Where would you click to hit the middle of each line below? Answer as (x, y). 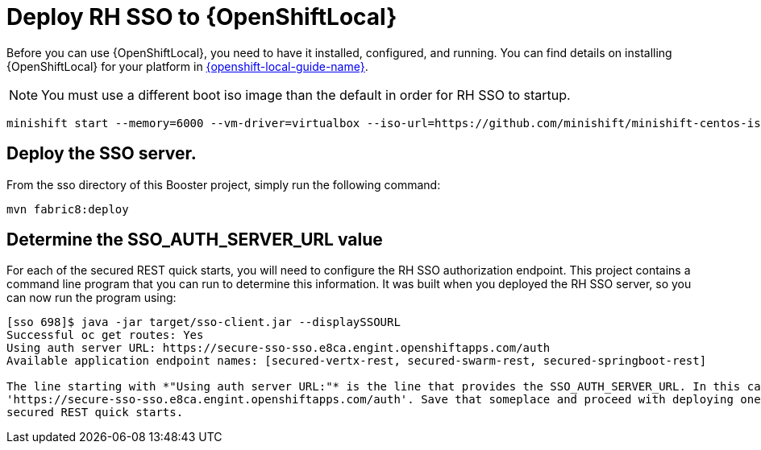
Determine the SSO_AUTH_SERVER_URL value (195, 240)
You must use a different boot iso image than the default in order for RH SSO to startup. (306, 95)
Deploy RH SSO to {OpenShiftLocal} (202, 17)
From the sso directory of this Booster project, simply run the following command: (224, 184)
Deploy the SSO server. (102, 154)
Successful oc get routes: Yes (105, 335)
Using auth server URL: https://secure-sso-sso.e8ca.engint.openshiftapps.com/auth (279, 348)
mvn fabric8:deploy (68, 209)
